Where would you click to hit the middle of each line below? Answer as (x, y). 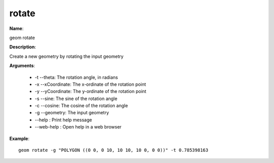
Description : (23, 47)
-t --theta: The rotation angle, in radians (76, 77)
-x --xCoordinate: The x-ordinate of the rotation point (91, 84)
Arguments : (22, 66)
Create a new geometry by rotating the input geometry (66, 56)
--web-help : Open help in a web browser (78, 127)
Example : (20, 138)
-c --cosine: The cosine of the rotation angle (81, 106)
